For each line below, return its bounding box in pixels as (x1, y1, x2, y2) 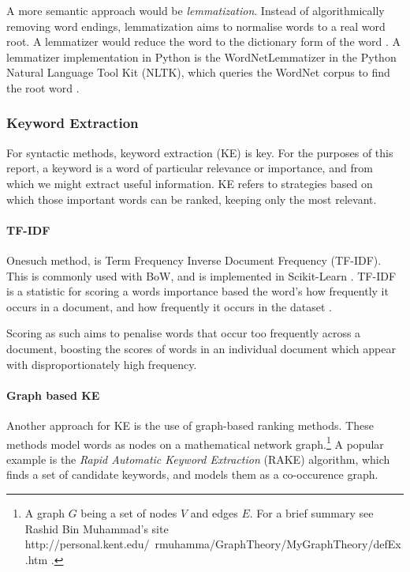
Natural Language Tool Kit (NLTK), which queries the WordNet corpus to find (6, 64, 390, 81)
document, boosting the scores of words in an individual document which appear (6, 340, 396, 356)
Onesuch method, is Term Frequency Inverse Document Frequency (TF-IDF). (6, 251, 382, 268)
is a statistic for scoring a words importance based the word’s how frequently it (6, 283, 389, 299)
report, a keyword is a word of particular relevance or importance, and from (6, 160, 373, 176)
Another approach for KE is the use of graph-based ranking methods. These (6, 416, 374, 433)
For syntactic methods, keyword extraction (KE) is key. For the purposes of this (6, 144, 393, 160)
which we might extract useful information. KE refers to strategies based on (6, 175, 373, 191)
